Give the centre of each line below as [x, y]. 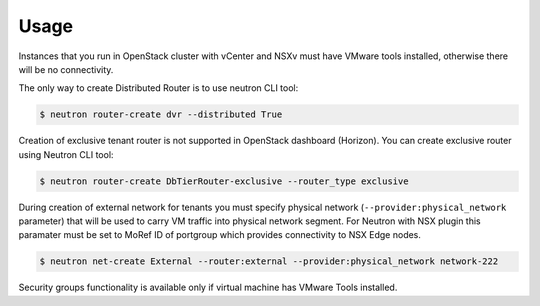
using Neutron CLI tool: [66, 154]
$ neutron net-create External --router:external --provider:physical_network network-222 [269, 261]
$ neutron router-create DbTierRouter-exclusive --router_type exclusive [224, 181]
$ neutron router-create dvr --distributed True [161, 114]
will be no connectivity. [66, 69]
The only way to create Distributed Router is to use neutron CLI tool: [158, 88]
